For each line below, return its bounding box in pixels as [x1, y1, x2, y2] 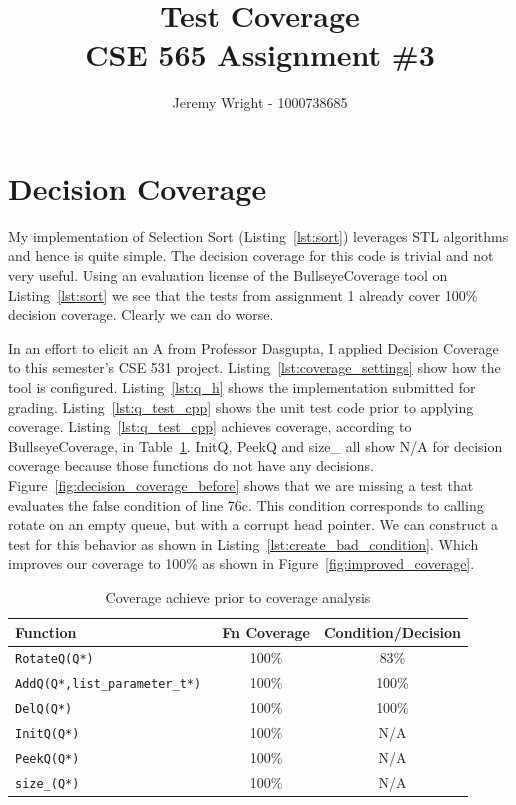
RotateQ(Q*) [15, 652, 94, 667]
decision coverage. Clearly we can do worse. [8, 304, 274, 325]
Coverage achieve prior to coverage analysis [105, 586, 371, 607]
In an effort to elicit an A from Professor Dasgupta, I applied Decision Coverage [8, 337, 499, 358]
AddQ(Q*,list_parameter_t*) [15, 677, 202, 692]
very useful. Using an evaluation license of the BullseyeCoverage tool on [8, 265, 448, 286]
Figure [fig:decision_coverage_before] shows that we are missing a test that [8, 474, 474, 495]
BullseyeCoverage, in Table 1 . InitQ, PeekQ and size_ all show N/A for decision [8, 435, 503, 456]
